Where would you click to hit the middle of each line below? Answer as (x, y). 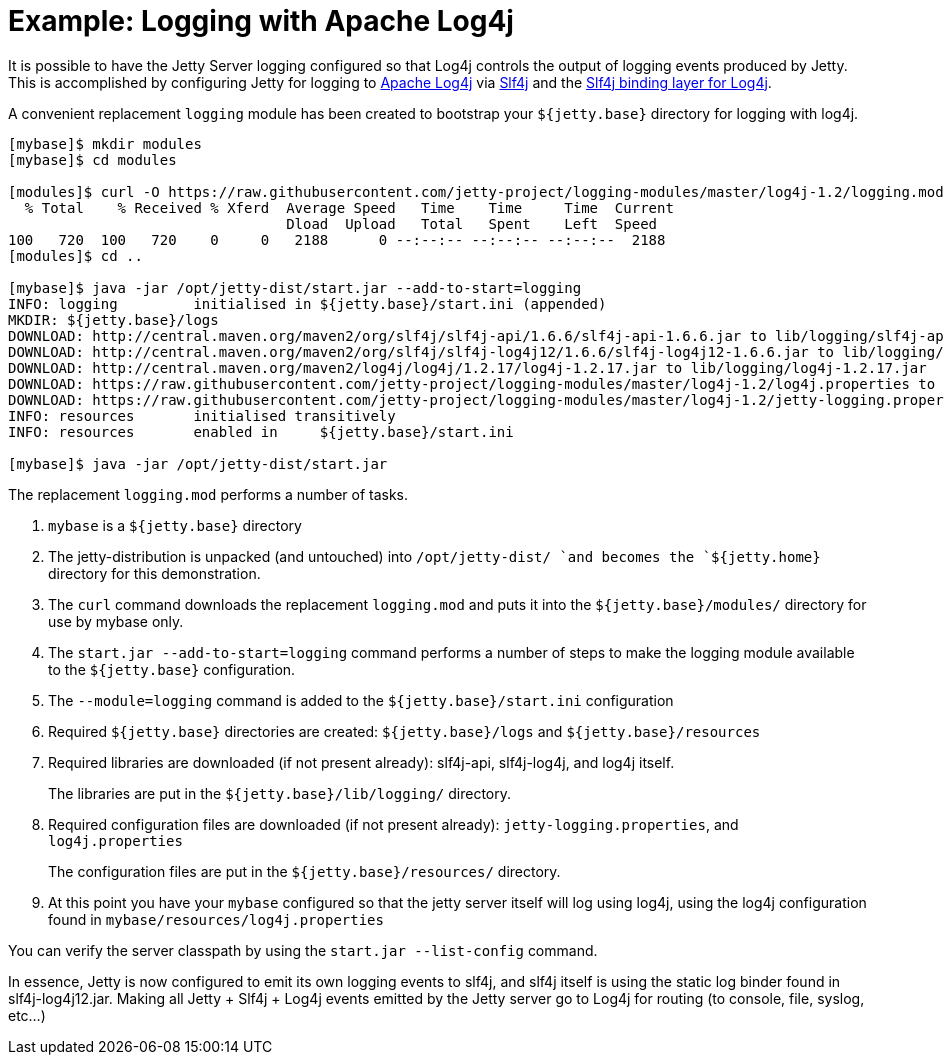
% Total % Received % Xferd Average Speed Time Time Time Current (349, 207)
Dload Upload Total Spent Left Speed (472, 223)
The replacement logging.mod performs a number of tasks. (208, 494)
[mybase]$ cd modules (92, 159)
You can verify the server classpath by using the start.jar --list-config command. (303, 950)
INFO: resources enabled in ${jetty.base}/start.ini (261, 431)
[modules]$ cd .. (75, 255)
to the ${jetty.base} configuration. (172, 669)
